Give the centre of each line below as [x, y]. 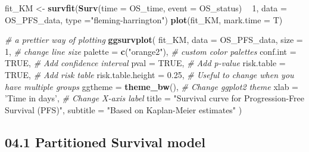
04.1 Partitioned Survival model [105, 142]
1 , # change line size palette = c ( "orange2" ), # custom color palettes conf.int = [151, 51]
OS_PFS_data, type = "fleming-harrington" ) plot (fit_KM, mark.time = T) [144, 19]
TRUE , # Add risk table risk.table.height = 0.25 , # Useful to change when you [149, 74]
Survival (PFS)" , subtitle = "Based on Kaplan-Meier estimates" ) [124, 109]
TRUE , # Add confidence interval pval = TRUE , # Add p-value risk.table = [145, 63]
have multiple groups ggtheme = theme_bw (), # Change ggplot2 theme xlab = [152, 86]
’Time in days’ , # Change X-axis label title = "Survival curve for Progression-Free [155, 98]
